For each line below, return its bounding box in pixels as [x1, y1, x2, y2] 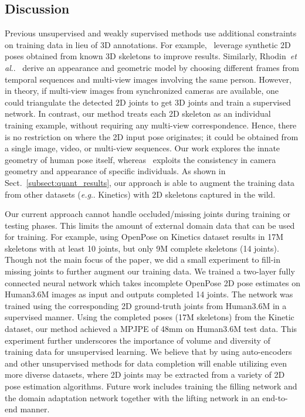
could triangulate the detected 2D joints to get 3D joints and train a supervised [5, 96, 291, 108]
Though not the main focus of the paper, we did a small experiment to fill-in [5, 253, 281, 266]
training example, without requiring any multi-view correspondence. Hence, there [5, 118, 297, 131]
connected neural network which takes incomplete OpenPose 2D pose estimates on [5, 276, 301, 289]
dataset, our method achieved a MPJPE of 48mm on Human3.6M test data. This [5, 323, 297, 335]
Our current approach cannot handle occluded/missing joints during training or [5, 208, 291, 220]
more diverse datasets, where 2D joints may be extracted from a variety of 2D [5, 368, 285, 381]
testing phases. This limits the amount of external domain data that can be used [5, 219, 295, 231]
